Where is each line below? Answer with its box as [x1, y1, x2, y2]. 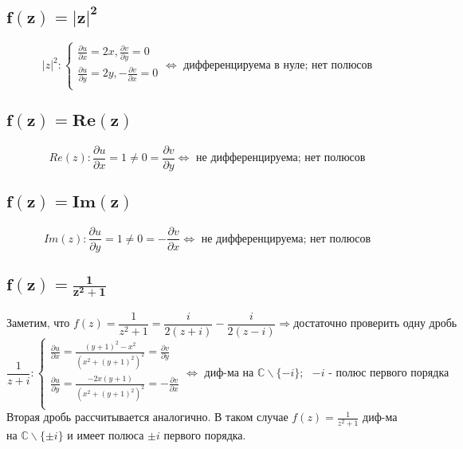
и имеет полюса [67, 426, 144, 443]
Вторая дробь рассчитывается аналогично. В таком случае [6, 408, 288, 425]
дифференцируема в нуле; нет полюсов [183, 60, 373, 72]
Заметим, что [6, 318, 70, 330]
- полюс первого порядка [328, 368, 449, 380]
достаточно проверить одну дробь [293, 318, 457, 330]
